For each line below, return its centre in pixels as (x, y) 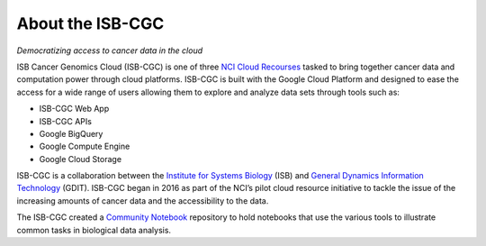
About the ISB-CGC (90, 23)
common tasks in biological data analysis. (94, 230)
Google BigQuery (71, 133)
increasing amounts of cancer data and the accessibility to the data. (143, 200)
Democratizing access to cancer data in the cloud (110, 50)
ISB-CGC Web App (74, 109)
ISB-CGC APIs (65, 121)
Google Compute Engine (85, 146)
